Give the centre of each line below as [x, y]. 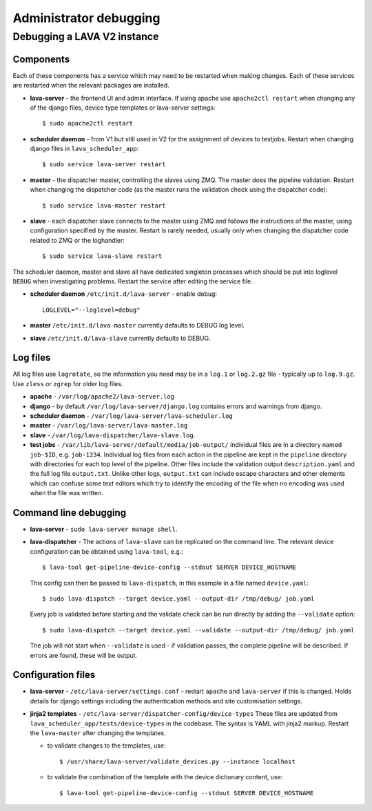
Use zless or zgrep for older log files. [68, 383]
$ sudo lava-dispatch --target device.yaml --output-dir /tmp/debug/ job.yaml [178, 599]
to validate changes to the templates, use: [106, 745]
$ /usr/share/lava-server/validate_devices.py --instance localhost [177, 761]
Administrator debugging [86, 18]
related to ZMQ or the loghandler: [77, 240]
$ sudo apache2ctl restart [88, 123]
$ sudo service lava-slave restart [102, 256]
